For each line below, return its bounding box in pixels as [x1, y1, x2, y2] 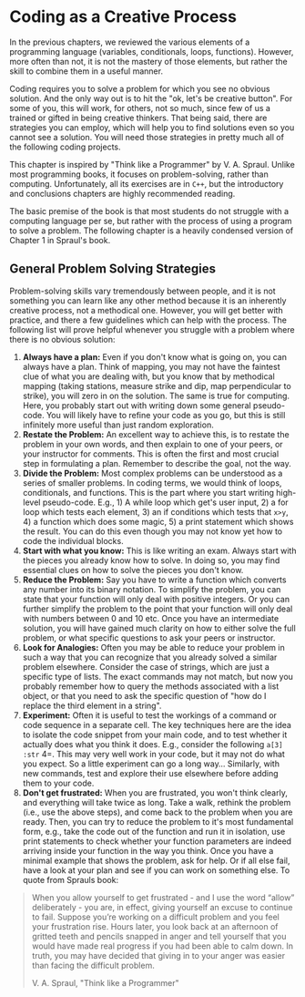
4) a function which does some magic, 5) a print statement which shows [22, 516, 294, 527]
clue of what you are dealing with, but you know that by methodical [22, 371, 275, 382]
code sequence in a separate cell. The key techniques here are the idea [22, 719, 291, 730]
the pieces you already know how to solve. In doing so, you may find [22, 554, 280, 566]
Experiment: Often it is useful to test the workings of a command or [22, 709, 278, 721]
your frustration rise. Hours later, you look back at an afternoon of [31, 920, 280, 931]
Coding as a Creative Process [9, 6, 237, 27]
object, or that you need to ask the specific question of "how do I [22, 690, 267, 701]
